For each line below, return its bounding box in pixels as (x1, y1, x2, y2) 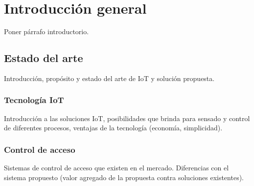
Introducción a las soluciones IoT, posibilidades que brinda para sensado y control (4, 113, 250, 123)
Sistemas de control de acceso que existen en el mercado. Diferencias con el (4, 163, 229, 173)
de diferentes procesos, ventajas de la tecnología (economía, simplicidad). (4, 123, 223, 133)
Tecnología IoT (4, 94, 64, 106)
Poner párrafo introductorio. (4, 26, 89, 37)
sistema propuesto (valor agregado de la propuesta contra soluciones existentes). (4, 172, 244, 182)
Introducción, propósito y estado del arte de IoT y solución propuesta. (4, 73, 215, 83)
